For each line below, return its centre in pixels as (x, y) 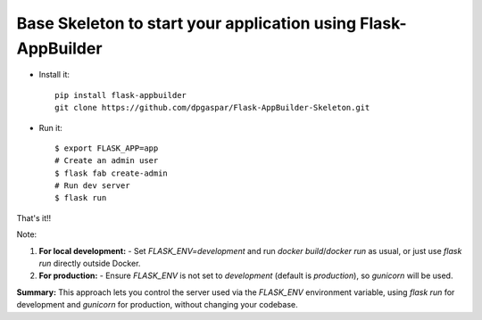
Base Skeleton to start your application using (187, 23)
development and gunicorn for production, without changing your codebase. (157, 305)
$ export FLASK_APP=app (107, 148)
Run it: (50, 127)
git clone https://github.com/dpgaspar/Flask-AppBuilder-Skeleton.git (212, 108)
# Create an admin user (107, 161)
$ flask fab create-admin (112, 173)
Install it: (54, 75)
